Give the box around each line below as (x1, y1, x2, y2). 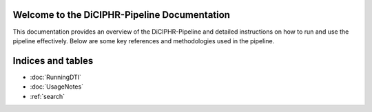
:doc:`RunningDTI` (30, 73, 82, 81)
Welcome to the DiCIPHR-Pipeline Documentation (12, 9, 231, 21)
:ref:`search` (30, 92, 65, 100)
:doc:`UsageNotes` (30, 82, 84, 91)
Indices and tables (12, 55, 94, 67)
